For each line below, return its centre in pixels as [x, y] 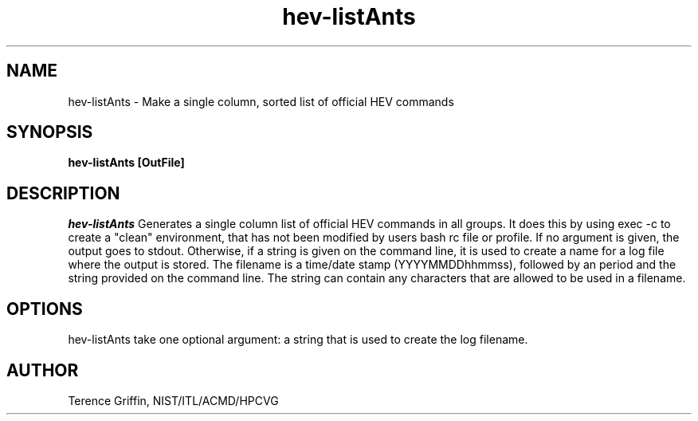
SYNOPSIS [50, 132]
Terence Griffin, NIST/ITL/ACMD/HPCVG [173, 400]
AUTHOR [43, 370]
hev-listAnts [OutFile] [126, 163]
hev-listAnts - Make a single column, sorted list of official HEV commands [261, 101]
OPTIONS [45, 309]
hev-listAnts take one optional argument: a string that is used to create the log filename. [298, 340]
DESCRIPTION [63, 193]
